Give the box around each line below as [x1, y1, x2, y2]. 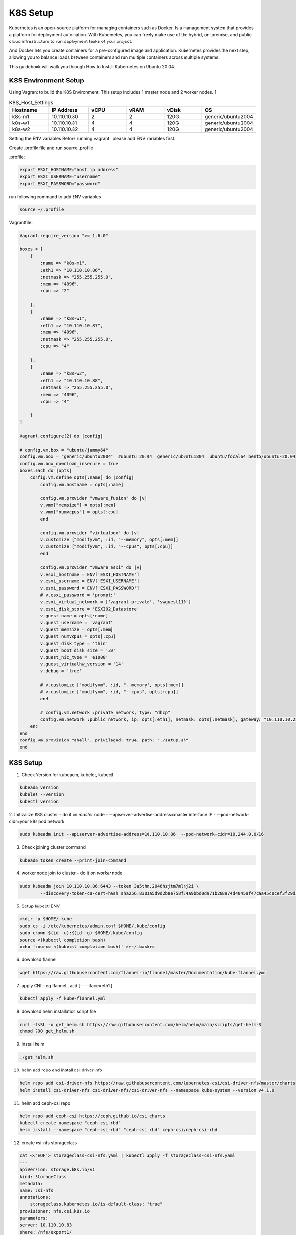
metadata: [19, 1181, 43, 1186]
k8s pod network [30, 818, 65, 824]
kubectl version [19, 798, 59, 804]
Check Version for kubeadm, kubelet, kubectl [21, 772, 113, 778]
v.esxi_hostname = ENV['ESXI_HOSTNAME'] [40, 571, 140, 577]
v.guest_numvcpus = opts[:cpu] [40, 634, 116, 639]
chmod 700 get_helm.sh [19, 1029, 74, 1034]
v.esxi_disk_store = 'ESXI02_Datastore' [40, 606, 140, 612]
